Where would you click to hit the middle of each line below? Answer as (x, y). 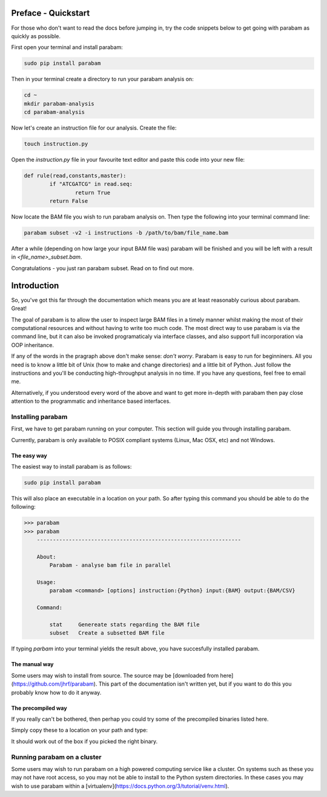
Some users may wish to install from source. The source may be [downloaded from (115, 675)
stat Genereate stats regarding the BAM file (124, 625)
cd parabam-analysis (54, 112)
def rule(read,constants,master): (75, 175)
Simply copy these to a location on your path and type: (79, 730)
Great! (19, 308)
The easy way (29, 455)
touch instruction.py (56, 144)
